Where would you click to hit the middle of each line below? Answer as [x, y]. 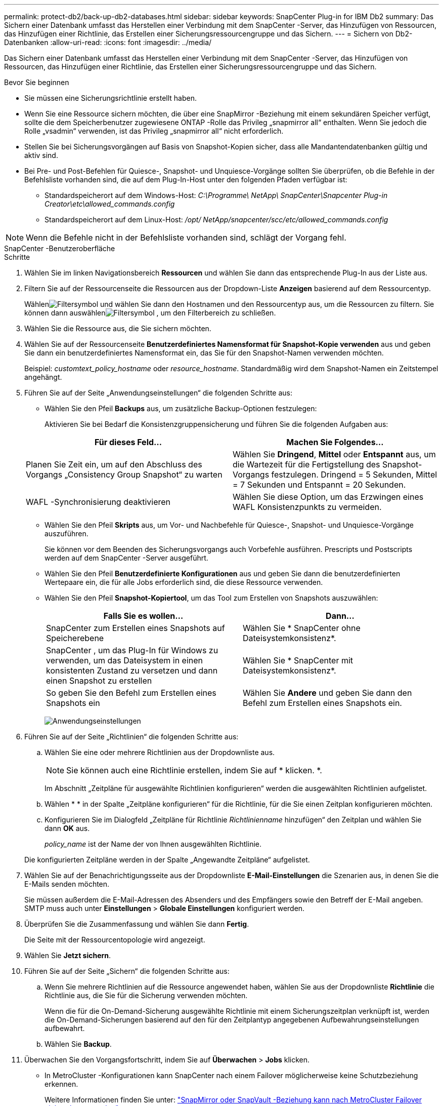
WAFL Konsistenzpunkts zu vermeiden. [307, 507]
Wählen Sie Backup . [78, 1044]
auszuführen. [67, 534]
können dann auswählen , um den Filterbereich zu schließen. [150, 313]
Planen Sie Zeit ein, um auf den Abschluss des [114, 464]
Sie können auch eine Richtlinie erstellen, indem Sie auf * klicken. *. [194, 770]
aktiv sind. [41, 155]
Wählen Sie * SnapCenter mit [298, 660]
